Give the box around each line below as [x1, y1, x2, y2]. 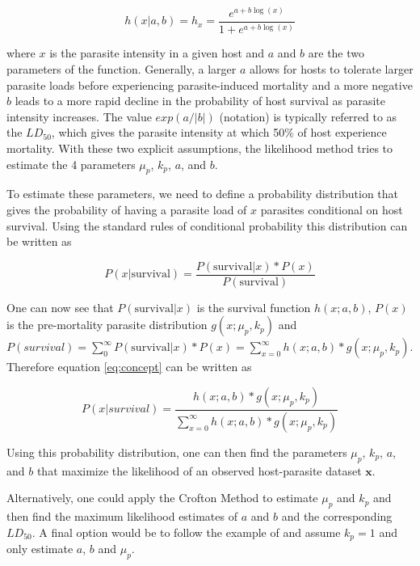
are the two [308, 44, 365, 61]
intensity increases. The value [6, 108, 152, 125]
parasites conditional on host [260, 201, 403, 218]
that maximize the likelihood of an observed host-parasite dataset [36, 462, 362, 479]
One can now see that [6, 298, 114, 315]
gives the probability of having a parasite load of [6, 201, 247, 218]
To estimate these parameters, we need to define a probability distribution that [6, 185, 399, 202]
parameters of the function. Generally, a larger [6, 61, 237, 78]
